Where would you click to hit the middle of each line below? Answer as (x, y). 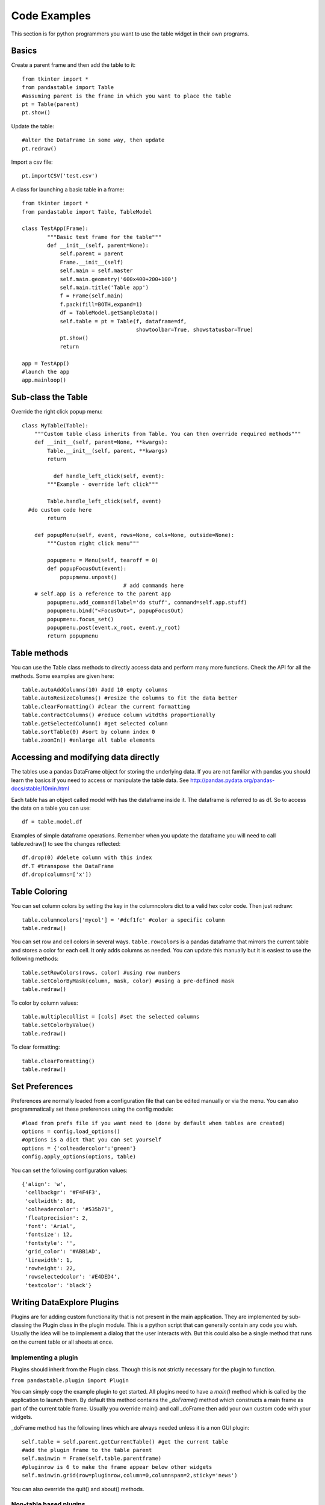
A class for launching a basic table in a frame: (68, 189)
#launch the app (46, 371)
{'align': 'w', (44, 1184)
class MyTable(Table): (55, 425)
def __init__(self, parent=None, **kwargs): (101, 442)
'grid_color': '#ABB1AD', (63, 1252)
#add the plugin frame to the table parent (87, 1450)
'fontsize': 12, (49, 1235)
